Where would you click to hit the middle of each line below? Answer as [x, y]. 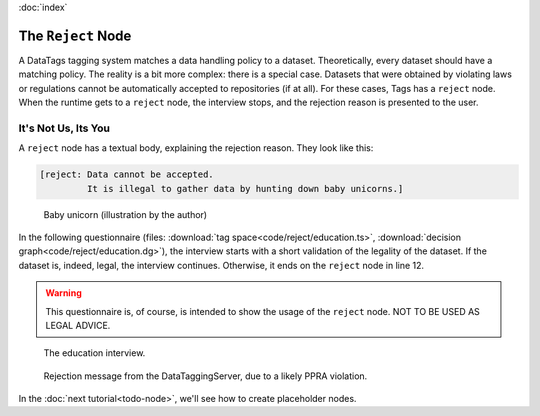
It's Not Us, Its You [64, 128]
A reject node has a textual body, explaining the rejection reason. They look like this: [196, 148]
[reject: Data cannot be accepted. [126, 174]
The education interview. [94, 353]
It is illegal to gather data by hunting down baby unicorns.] [245, 188]
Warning [63, 293]
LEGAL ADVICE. [78, 325]
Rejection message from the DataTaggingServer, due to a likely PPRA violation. [205, 376]
